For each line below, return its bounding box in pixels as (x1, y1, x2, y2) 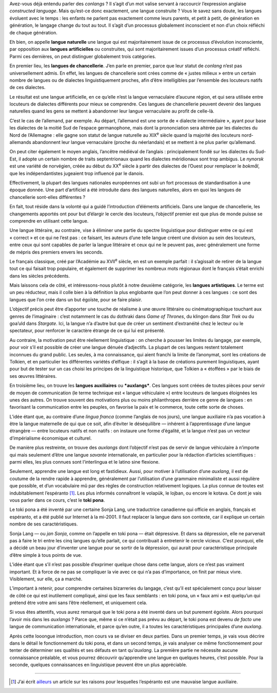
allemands (9, 139, 32, 145)
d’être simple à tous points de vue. (9, 552, 82, 558)
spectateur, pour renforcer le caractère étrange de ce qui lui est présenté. (9, 327, 165, 334)
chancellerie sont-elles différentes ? (9, 194, 86, 200)
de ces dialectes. (9, 84, 46, 90)
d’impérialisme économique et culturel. (9, 435, 92, 441)
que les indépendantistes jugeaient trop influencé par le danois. (9, 170, 144, 176)
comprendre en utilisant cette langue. (9, 217, 89, 224)
